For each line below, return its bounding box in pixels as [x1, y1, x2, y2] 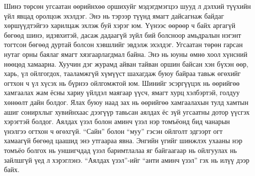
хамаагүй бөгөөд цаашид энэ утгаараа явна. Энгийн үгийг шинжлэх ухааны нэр [4, 135, 243, 146]
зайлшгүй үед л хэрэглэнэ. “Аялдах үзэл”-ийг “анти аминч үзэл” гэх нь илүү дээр [4, 154, 250, 165]
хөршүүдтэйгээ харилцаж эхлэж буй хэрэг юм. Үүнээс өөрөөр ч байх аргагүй [4, 20, 235, 30]
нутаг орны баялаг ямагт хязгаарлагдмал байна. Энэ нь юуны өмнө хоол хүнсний [4, 49, 248, 59]
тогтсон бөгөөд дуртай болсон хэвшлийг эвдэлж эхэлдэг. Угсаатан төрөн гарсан [4, 39, 243, 50]
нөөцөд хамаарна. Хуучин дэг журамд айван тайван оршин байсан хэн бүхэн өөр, [4, 58, 249, 69]
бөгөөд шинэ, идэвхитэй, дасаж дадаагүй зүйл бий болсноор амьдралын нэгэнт [4, 29, 241, 40]
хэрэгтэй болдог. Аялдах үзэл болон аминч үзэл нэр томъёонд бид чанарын [4, 116, 230, 126]
